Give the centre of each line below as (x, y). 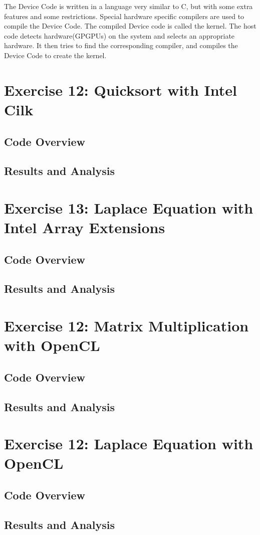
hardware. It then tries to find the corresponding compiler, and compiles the (121, 45)
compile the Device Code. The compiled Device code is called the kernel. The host (130, 26)
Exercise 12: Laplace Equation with (129, 443)
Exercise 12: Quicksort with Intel (120, 90)
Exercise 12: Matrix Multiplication (126, 325)
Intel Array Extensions (85, 227)
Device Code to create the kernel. (55, 55)
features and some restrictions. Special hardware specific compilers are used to (124, 16)
